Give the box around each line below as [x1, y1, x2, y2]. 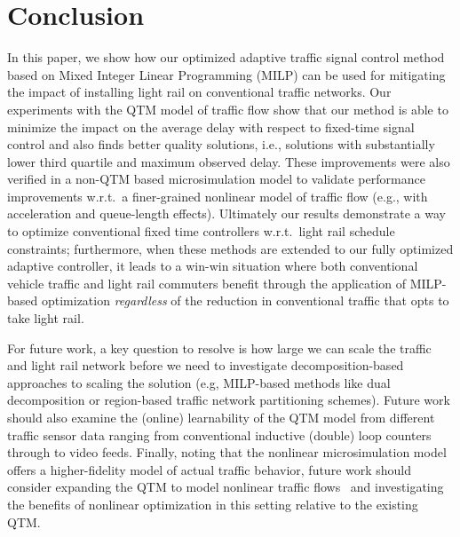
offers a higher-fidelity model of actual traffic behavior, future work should [7, 460, 412, 478]
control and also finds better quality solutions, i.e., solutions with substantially [7, 135, 435, 154]
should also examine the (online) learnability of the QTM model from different [7, 408, 435, 426]
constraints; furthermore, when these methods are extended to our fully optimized [7, 239, 454, 257]
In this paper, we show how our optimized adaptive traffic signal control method [7, 48, 445, 67]
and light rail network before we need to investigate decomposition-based [7, 356, 404, 375]
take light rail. [7, 309, 84, 328]
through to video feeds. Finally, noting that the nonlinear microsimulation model [7, 443, 447, 462]
